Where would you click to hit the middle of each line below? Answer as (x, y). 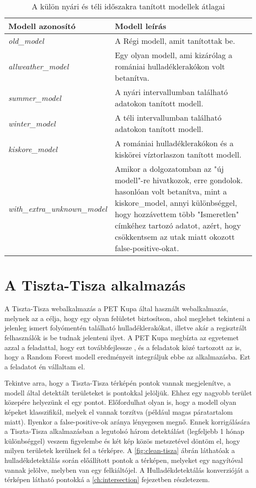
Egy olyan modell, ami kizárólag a (173, 55)
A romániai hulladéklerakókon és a (174, 143)
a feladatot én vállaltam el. (45, 366)
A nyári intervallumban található (171, 92)
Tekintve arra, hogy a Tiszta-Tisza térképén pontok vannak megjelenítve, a (118, 383)
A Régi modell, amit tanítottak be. (175, 41)
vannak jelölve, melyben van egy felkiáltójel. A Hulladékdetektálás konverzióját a (127, 470)
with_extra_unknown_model (58, 208)
